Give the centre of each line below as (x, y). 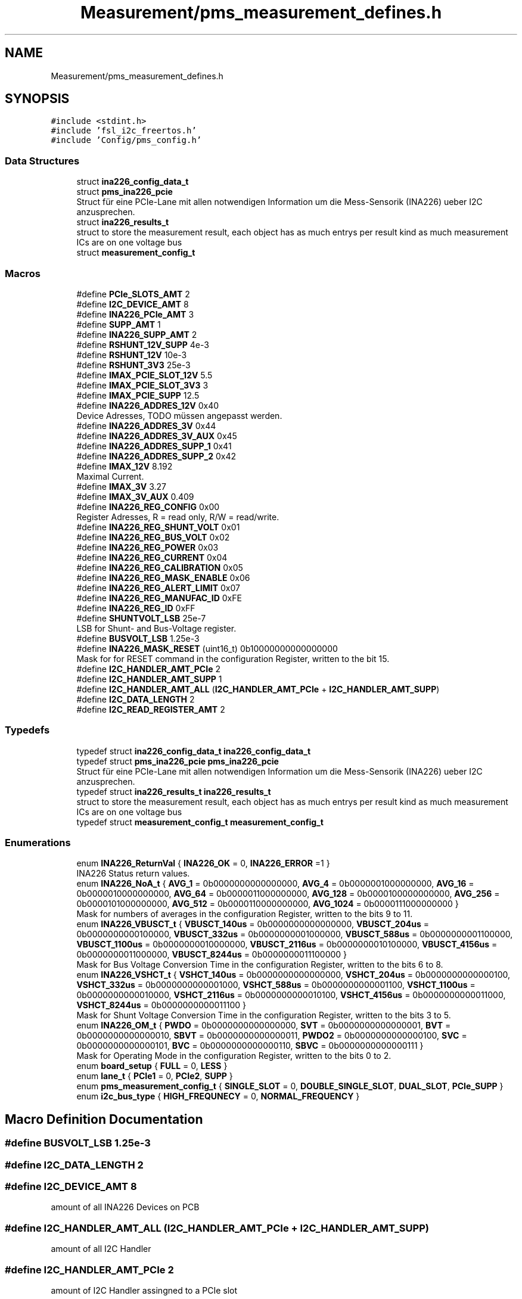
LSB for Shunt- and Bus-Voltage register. (156, 628)
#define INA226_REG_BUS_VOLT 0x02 (153, 537)
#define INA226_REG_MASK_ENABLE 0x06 (163, 577)
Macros (23, 273)
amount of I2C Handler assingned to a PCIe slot (144, 1290)
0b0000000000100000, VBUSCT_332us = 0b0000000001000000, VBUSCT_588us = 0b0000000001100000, (295, 934)
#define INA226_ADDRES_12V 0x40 (148, 405)
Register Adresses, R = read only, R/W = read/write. (178, 517)
